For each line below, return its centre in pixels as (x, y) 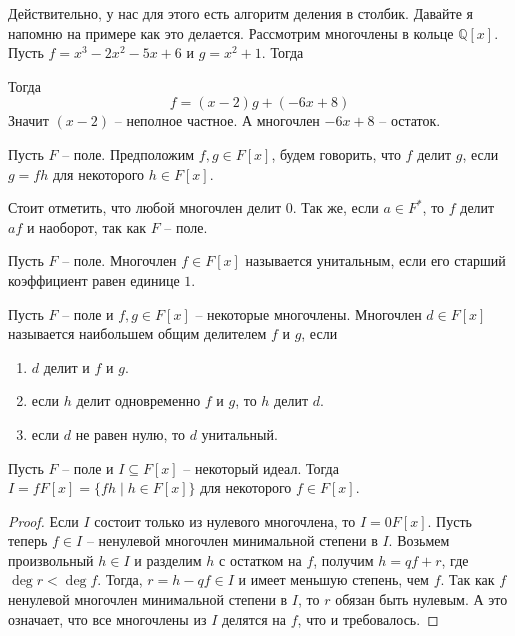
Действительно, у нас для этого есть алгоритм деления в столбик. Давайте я (240, 13)
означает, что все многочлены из (107, 618)
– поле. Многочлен (119, 260)
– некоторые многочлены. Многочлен (308, 313)
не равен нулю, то (130, 433)
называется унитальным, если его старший (375, 260)
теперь (28, 540)
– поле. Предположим (128, 153)
